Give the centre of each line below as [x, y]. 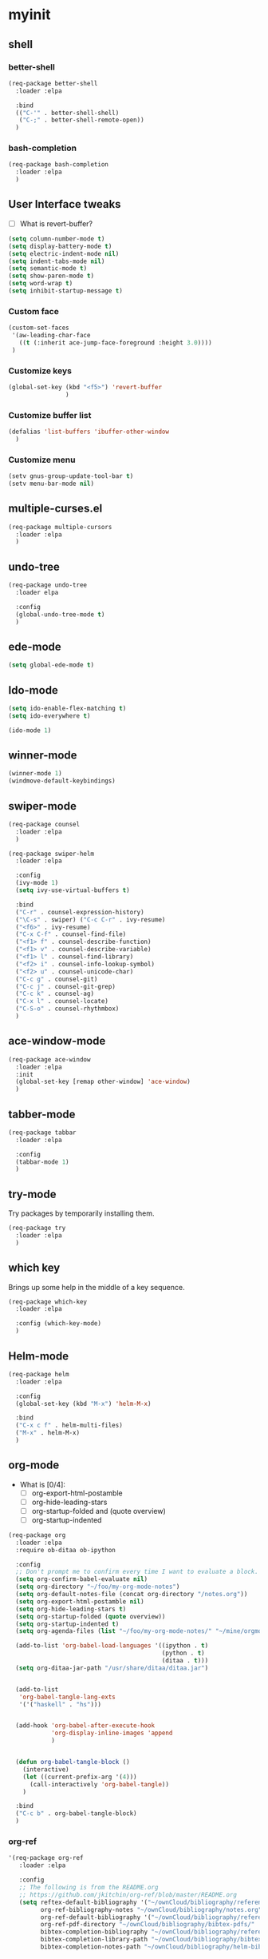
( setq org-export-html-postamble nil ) [80, 1601]
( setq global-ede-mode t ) [51, 665]
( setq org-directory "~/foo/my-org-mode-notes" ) [98, 1587]
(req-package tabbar [43, 1133]
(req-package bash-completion [59, 165]
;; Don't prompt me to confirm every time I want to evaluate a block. [137, 1572]
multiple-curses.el [55, 509]
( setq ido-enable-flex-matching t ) [67, 708]
